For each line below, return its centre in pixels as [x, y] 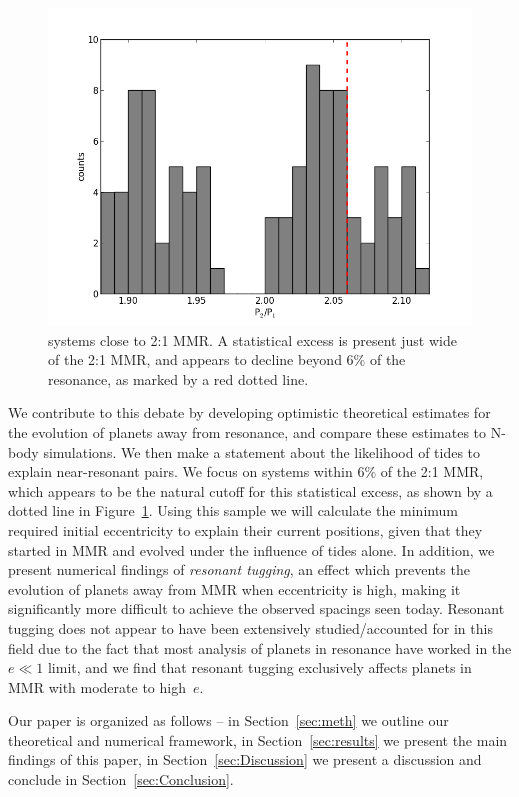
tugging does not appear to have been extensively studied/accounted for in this [250, 627]
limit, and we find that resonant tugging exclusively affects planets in [259, 667]
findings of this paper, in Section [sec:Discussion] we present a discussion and [245, 759]
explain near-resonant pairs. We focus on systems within [180, 471]
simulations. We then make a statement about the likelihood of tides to [262, 451]
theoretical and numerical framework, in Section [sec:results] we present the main [258, 739]
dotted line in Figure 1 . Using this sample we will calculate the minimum [233, 510]
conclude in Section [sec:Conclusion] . [121, 779]
